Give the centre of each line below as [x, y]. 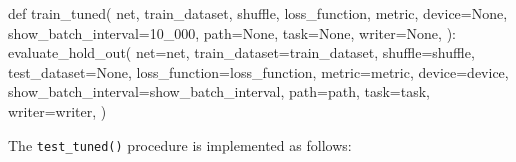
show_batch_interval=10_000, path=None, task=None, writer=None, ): [232, 32]
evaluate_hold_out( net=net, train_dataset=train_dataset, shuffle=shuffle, [241, 52]
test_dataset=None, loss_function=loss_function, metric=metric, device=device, [258, 71]
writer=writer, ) [57, 110]
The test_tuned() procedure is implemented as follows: [180, 144]
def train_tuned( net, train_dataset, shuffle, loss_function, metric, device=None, [258, 13]
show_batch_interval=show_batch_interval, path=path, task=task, [219, 91]
